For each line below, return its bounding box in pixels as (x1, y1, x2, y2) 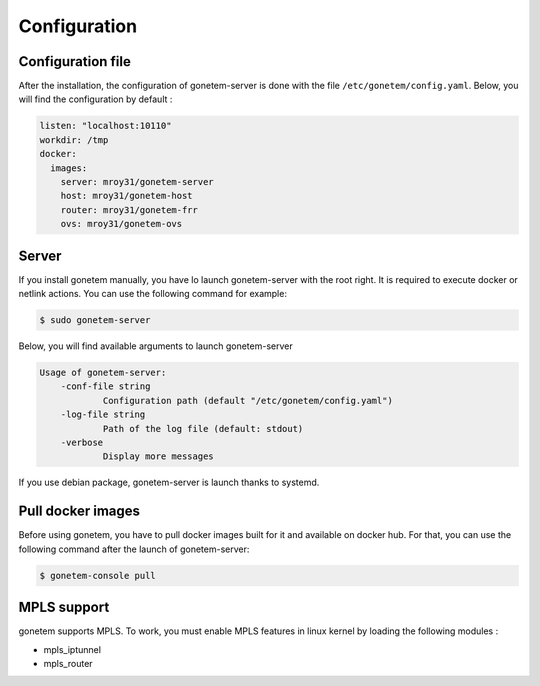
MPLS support (18, 599, 110, 616)
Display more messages (102, 451, 214, 462)
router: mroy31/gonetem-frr (60, 204, 199, 215)
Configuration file (18, 53, 132, 70)
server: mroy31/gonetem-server (60, 176, 214, 187)
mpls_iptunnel (43, 643, 102, 655)
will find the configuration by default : (18, 93, 173, 105)
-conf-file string (60, 381, 151, 392)
